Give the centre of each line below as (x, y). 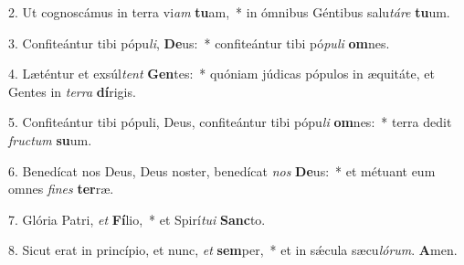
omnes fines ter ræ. (61, 189)
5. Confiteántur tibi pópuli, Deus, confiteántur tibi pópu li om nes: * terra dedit (230, 122)
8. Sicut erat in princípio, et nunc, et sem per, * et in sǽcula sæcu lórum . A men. (233, 250)
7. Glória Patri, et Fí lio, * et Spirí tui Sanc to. (137, 219)
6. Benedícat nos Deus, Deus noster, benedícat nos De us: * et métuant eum (222, 170)
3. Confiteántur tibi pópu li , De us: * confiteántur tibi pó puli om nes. (199, 42)
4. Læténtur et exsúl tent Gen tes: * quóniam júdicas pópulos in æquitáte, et (221, 74)
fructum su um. (50, 139)
